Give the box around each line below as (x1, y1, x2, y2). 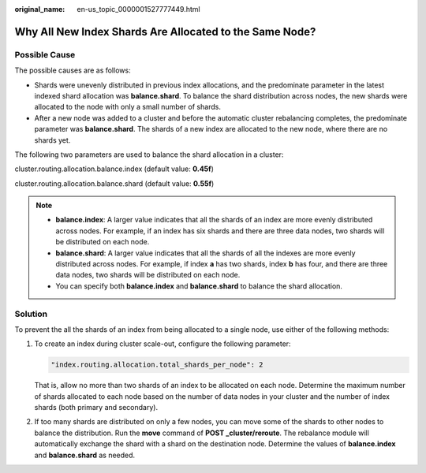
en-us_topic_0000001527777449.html (77, 5, 200, 13)
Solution (14, 308, 48, 319)
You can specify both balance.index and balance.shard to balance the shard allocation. (55, 281, 343, 291)
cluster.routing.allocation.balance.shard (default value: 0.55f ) (14, 178, 215, 188)
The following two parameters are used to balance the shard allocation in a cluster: (14, 150, 284, 159)
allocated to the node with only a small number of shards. (34, 102, 221, 112)
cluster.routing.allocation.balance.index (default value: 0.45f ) (14, 164, 215, 173)
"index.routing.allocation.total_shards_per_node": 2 (50, 360, 263, 370)
